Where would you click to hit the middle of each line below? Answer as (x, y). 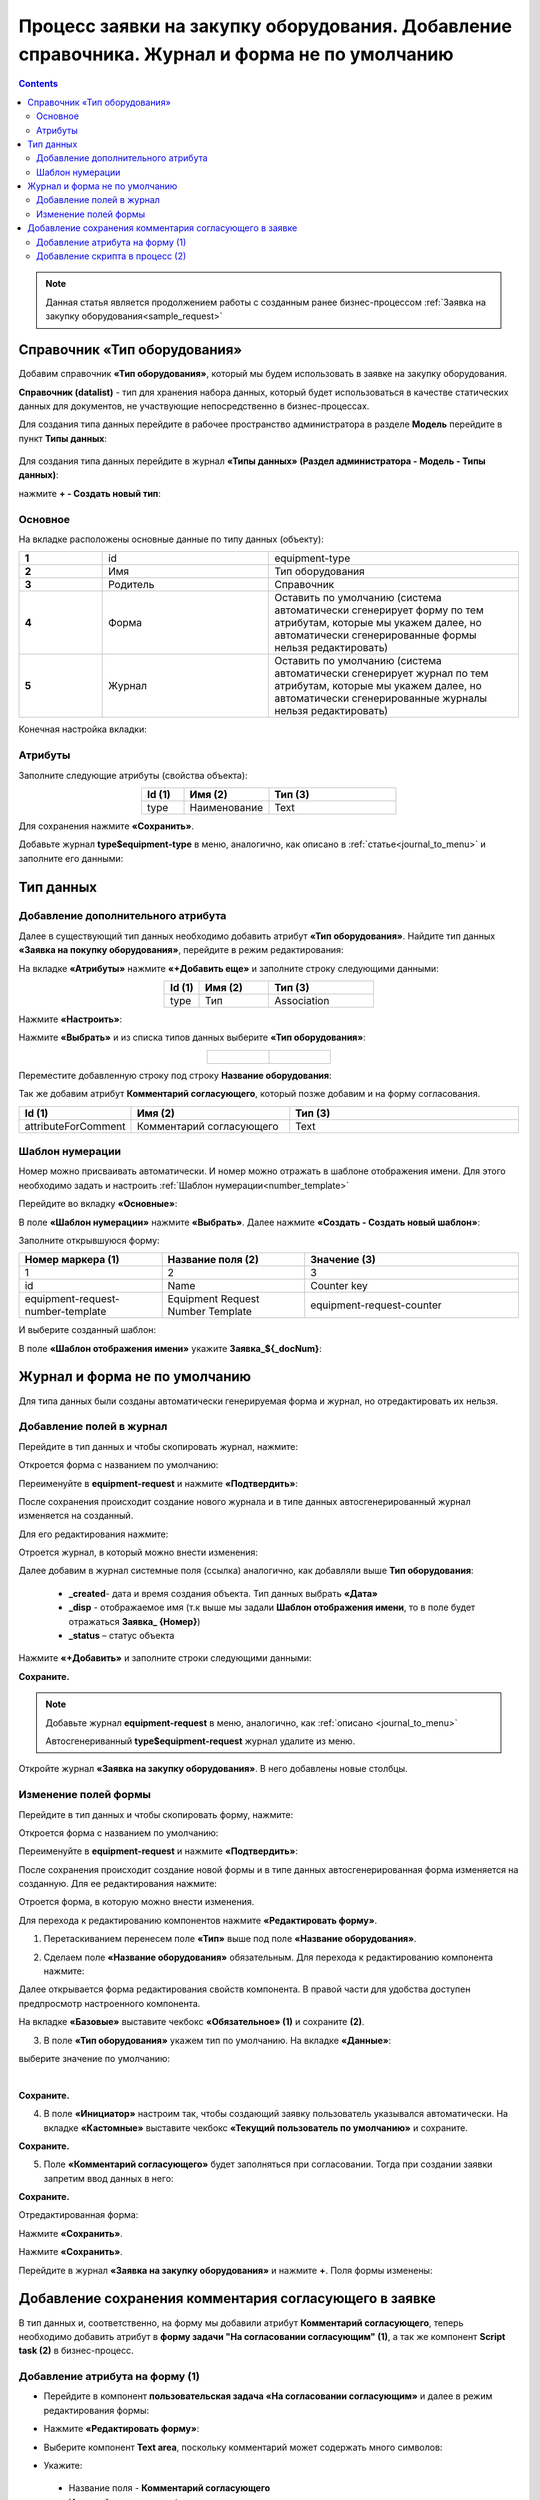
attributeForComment (75, 1126)
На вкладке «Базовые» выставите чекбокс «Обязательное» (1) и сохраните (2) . (191, 2022)
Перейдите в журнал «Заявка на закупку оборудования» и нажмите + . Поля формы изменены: (225, 2270)
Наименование (226, 807)
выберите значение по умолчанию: (94, 2058)
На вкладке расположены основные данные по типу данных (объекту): (171, 539)
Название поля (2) (213, 1260)
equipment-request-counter (376, 1305)
